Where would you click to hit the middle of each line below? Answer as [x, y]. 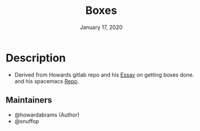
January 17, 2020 [101, 27]
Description [36, 58]
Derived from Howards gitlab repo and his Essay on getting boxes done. [104, 75]
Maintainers [29, 100]
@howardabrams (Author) [47, 115]
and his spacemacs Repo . [47, 81]
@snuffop [27, 121]
